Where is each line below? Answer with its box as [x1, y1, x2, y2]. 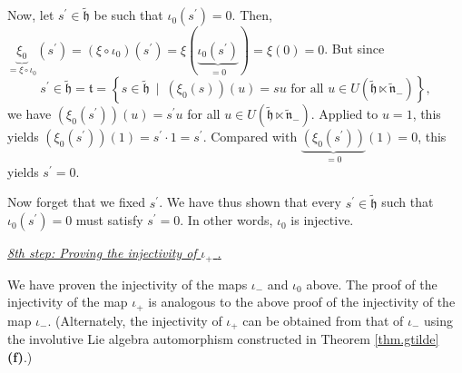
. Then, [231, 5, 272, 25]
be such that [93, 5, 163, 25]
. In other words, [180, 211, 273, 230]
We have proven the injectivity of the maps [7, 274, 248, 293]
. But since [324, 39, 385, 58]
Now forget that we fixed [7, 192, 146, 211]
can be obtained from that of [242, 310, 404, 329]
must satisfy [75, 211, 143, 230]
